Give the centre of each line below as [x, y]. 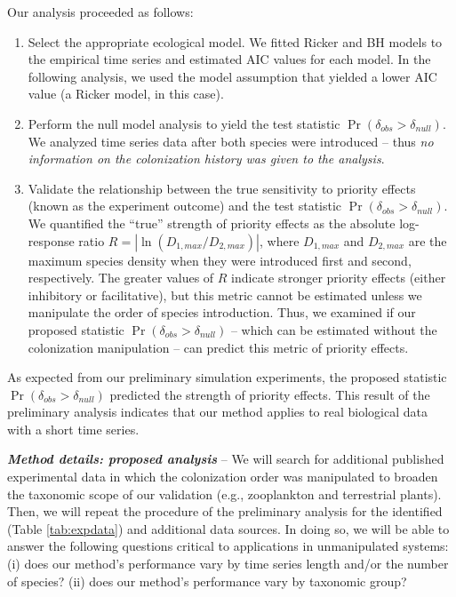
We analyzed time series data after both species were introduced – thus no [231, 141]
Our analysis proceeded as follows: [100, 12]
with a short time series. [73, 429]
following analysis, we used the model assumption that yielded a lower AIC [232, 76]
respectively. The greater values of [121, 278]
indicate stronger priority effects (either [339, 278]
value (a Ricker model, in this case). [126, 94]
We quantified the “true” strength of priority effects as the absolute [212, 223]
